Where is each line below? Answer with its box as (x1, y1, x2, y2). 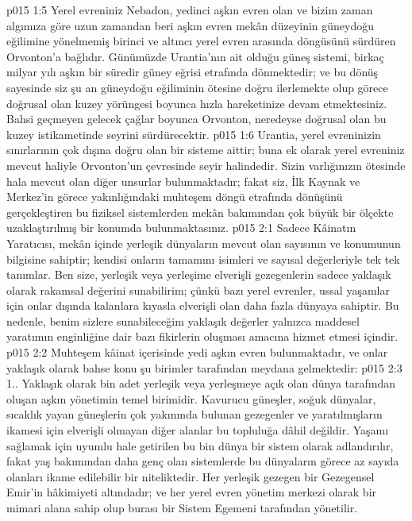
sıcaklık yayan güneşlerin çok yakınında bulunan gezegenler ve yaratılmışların (6, 406, 383, 423)
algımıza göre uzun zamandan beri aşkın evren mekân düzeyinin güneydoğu (6, 17, 375, 33)
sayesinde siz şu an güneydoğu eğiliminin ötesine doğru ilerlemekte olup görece (6, 79, 388, 95)
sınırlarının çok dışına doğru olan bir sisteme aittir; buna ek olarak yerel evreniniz (6, 141, 405, 158)
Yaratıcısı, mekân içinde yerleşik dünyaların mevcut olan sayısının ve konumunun (6, 234, 401, 251)
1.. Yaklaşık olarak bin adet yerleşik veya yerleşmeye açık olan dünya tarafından (6, 375, 396, 392)
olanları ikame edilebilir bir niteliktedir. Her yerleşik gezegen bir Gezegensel (6, 468, 375, 484)
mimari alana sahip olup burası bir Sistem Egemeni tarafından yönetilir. (6, 500, 358, 515)
